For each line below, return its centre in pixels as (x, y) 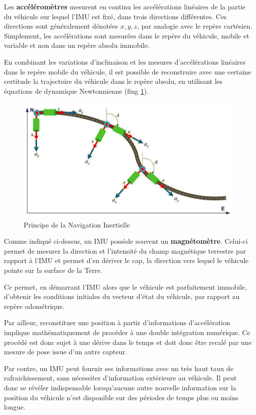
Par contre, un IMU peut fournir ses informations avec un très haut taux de (119, 368)
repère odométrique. (34, 306)
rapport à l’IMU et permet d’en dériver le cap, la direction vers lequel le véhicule (126, 260)
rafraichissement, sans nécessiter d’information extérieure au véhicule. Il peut (120, 378)
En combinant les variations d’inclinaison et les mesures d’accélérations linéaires (125, 61)
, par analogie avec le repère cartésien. (195, 26)
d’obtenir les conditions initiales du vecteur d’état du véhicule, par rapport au (122, 296)
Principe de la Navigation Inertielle (77, 224)
